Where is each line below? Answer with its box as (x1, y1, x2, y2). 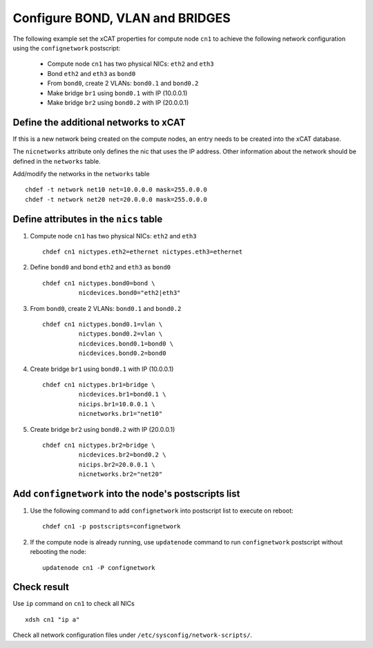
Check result (12, 581, 69, 593)
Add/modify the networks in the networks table (12, 169, 150, 178)
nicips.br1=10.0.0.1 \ (78, 400, 155, 408)
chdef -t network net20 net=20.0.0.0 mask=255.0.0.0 (25, 196, 207, 203)
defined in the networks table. (12, 157, 101, 165)
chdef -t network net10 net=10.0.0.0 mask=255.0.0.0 (25, 186, 207, 193)
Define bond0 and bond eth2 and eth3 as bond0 (30, 263, 171, 271)
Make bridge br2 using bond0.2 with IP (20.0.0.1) (47, 98, 189, 106)
